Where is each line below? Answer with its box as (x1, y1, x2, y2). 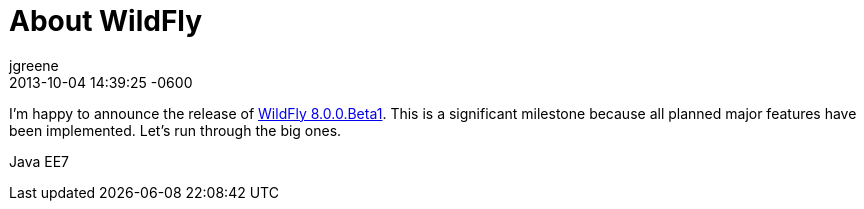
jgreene (9, 56, 59, 74)
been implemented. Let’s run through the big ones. (9, 121, 342, 139)
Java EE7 (9, 152, 69, 170)
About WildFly (9, 4, 203, 38)
